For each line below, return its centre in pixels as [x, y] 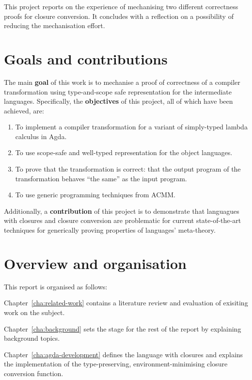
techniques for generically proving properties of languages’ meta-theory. [110, 230]
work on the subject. [34, 312]
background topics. [32, 338]
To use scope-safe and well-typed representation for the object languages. [124, 152]
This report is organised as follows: [56, 286]
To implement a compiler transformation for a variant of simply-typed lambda [131, 127]
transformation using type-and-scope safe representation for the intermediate [118, 91]
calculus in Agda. [41, 136]
